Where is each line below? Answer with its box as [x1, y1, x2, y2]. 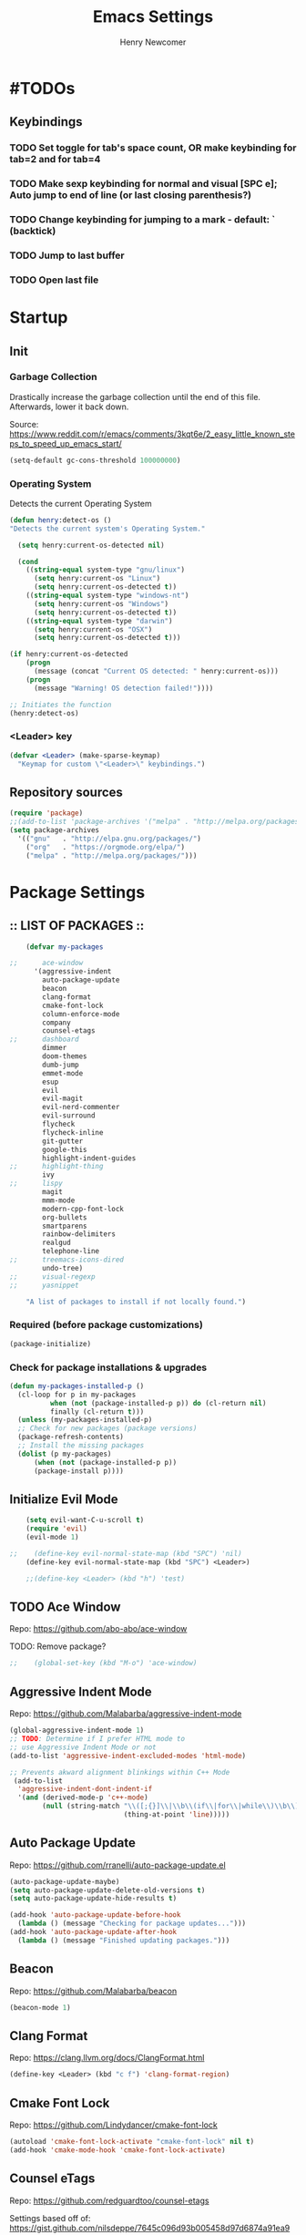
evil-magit [42, 1094, 84, 1104]
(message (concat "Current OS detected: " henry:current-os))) [33, 667, 280, 676]
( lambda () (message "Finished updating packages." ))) [17, 1935, 230, 1945]
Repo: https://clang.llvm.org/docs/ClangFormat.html [9, 2053, 205, 2064]
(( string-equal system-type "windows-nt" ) [25, 591, 189, 601]
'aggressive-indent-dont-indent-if [17, 1785, 153, 1794]
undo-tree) [42, 1263, 84, 1272]
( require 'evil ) [25, 1524, 88, 1533]
